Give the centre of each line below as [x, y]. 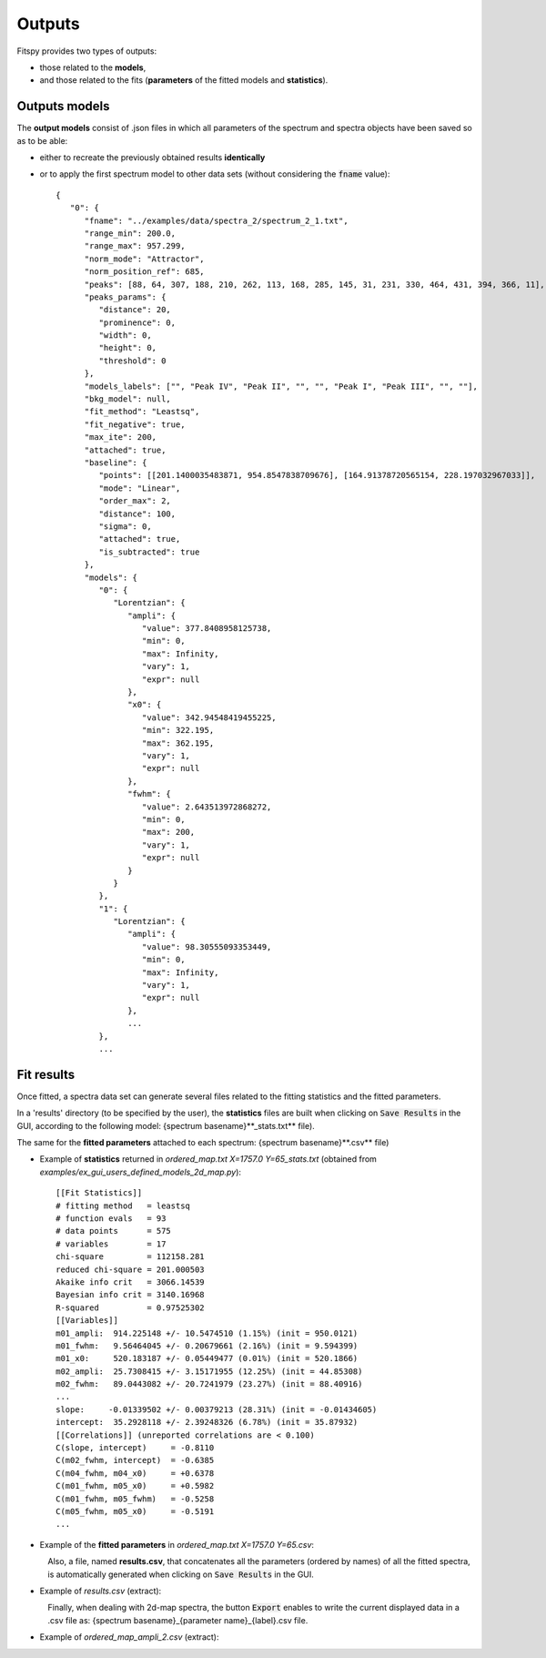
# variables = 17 [111, 1244]
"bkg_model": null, [128, 399]
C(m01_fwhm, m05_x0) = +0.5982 [135, 1486]
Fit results [46, 1074]
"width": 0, [125, 336]
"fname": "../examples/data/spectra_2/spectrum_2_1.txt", [217, 220]
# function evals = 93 [111, 1219]
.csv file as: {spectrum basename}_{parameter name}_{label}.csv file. [178, 1620]
